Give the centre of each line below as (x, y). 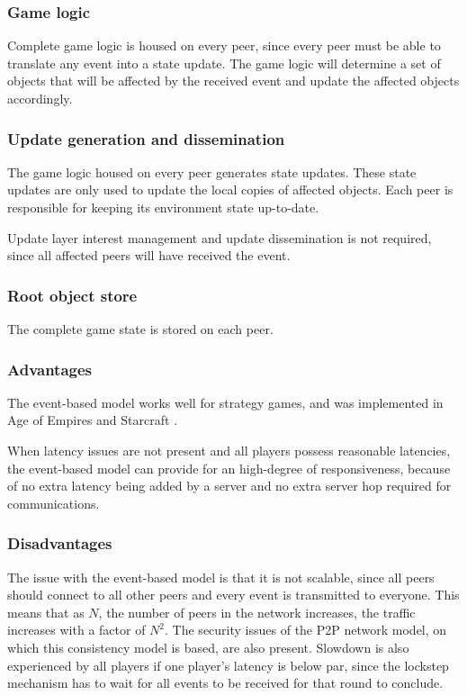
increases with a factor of (76, 630)
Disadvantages (60, 543)
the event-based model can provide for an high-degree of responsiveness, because (229, 468)
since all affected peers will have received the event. (149, 255)
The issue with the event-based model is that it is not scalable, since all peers (221, 577)
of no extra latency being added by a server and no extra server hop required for (229, 486)
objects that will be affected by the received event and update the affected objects (233, 81)
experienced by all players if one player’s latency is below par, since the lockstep (228, 665)
